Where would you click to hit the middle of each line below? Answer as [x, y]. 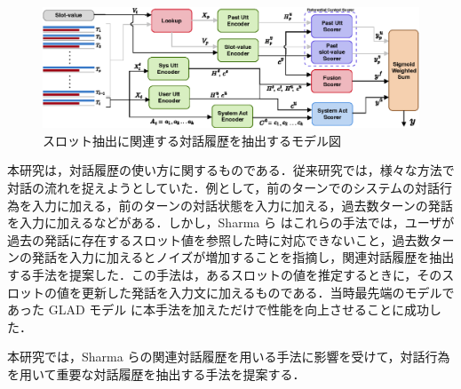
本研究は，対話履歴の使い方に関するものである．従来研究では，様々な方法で [231, 170]
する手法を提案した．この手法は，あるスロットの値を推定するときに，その [225, 274]
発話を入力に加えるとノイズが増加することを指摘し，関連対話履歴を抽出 [243, 257]
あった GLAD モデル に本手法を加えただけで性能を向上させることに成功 [218, 310]
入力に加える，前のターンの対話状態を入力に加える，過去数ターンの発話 [242, 205]
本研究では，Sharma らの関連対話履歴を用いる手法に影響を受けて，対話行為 [229, 357]
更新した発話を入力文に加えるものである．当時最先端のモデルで [268, 292]
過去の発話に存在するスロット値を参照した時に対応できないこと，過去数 [219, 239]
